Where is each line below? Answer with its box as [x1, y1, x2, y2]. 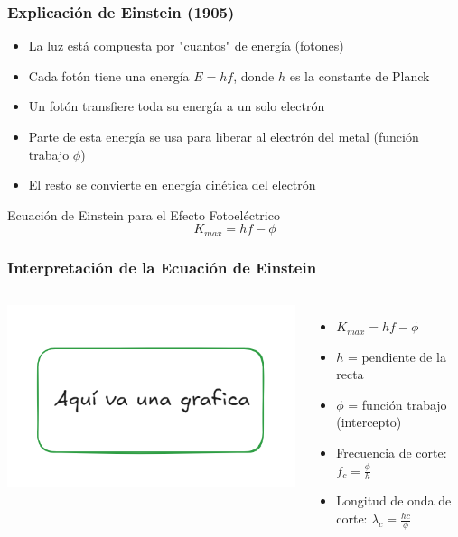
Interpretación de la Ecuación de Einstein [7, 255, 317, 278]
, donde [233, 66, 275, 85]
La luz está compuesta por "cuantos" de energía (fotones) [28, 36, 344, 55]
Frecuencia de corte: [336, 443, 447, 462]
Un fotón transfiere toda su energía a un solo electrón [28, 97, 325, 116]
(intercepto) [336, 412, 402, 431]
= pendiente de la [347, 347, 446, 366]
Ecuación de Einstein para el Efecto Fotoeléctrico [7, 205, 280, 224]
